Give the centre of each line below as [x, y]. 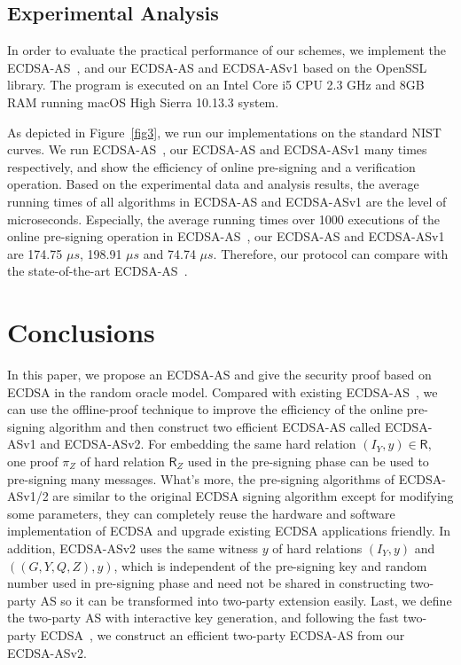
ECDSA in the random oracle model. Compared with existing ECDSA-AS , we [223, 391]
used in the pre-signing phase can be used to [308, 462]
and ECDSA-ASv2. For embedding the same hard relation [198, 444]
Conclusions [81, 332]
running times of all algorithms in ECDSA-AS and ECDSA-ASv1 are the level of [227, 201]
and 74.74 [169, 253]
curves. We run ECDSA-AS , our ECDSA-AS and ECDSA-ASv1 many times [217, 149]
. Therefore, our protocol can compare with [331, 253]
